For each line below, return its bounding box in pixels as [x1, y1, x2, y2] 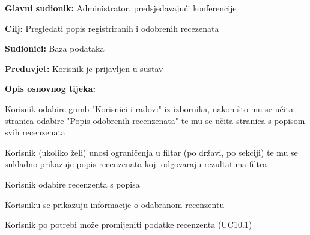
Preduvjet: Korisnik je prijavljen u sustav [5, 62, 163, 74]
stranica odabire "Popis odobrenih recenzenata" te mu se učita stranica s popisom [5, 114, 305, 126]
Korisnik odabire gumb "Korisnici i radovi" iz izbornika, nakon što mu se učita [5, 102, 294, 115]
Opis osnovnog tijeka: [5, 82, 96, 95]
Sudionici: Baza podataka [5, 42, 105, 55]
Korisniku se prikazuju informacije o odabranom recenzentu [5, 198, 225, 210]
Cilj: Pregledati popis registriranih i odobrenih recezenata [5, 22, 219, 34]
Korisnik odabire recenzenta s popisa [5, 177, 140, 190]
